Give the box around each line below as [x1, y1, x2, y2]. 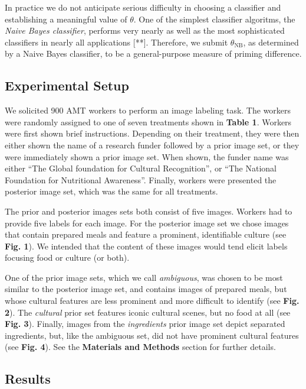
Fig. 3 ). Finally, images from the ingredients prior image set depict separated [5, 317, 285, 330]
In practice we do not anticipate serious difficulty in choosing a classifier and [5, 1, 281, 13]
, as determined [243, 35, 299, 48]
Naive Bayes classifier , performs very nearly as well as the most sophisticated [5, 24, 285, 37]
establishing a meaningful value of [5, 12, 127, 25]
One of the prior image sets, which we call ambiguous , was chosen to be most [5, 271, 283, 283]
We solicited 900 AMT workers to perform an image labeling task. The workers [5, 104, 291, 116]
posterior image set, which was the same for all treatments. [5, 185, 218, 197]
